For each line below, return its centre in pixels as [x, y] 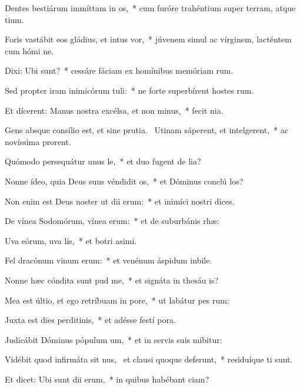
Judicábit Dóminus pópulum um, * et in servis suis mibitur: [114, 339]
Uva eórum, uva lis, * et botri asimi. [71, 240]
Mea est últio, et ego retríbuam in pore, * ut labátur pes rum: [117, 300]
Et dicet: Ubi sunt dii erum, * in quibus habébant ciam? [107, 379]
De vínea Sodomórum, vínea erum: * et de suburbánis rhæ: [112, 221]
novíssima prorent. [38, 141]
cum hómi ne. [29, 50]
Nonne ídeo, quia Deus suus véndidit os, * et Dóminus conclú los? [124, 181]
